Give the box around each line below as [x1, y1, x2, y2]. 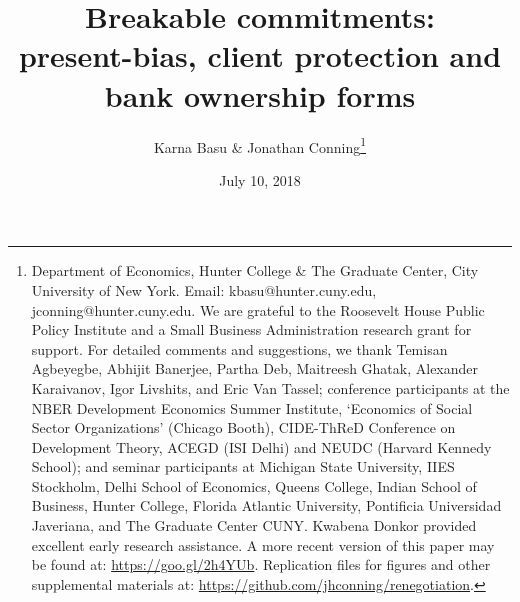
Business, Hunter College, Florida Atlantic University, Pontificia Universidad [31, 495, 502, 516]
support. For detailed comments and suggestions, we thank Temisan [31, 338, 448, 359]
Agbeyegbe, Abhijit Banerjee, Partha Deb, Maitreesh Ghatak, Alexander [31, 358, 479, 379]
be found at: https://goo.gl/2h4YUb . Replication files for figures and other [31, 554, 491, 575]
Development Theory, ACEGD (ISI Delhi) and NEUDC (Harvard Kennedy [31, 436, 492, 457]
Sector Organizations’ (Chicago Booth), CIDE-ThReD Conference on [31, 417, 456, 438]
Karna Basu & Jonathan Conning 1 [153, 133, 367, 157]
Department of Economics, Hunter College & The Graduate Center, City [31, 260, 479, 281]
